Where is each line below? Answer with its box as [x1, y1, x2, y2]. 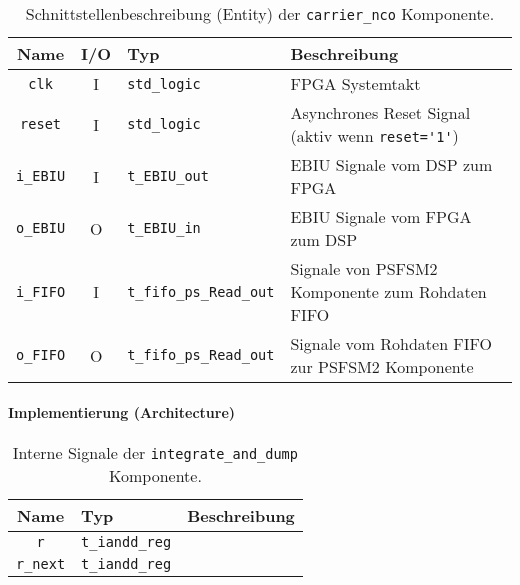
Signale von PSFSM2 [290, 257, 438, 280]
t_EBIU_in [127, 220, 201, 236]
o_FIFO [16, 347, 66, 363]
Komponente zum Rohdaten [290, 280, 487, 303]
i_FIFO [16, 283, 66, 300]
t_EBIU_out [127, 168, 209, 184]
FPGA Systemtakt [290, 72, 421, 95]
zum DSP [290, 228, 358, 251]
